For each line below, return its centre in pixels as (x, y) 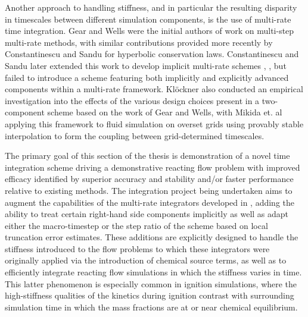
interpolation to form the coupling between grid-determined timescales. (135, 135)
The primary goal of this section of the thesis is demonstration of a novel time (147, 156)
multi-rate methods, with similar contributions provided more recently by (139, 42)
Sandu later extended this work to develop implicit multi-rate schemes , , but (146, 65)
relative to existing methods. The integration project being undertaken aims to (149, 190)
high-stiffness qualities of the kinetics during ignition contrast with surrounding (150, 295)
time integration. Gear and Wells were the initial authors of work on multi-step (150, 31)
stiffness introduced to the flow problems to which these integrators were (137, 248)
